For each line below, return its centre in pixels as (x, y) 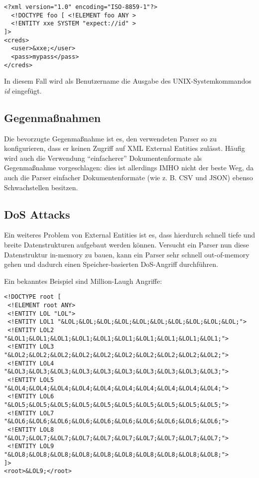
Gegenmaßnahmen (53, 117)
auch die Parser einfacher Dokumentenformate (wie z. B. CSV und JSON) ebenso (129, 178)
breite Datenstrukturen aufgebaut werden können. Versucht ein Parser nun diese (127, 244)
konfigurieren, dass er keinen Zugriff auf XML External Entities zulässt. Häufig (125, 148)
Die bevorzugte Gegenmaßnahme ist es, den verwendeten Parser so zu (111, 138)
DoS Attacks (37, 214)
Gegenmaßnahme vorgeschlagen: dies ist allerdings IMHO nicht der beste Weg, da (129, 168)
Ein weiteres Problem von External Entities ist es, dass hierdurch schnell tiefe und (129, 235)
